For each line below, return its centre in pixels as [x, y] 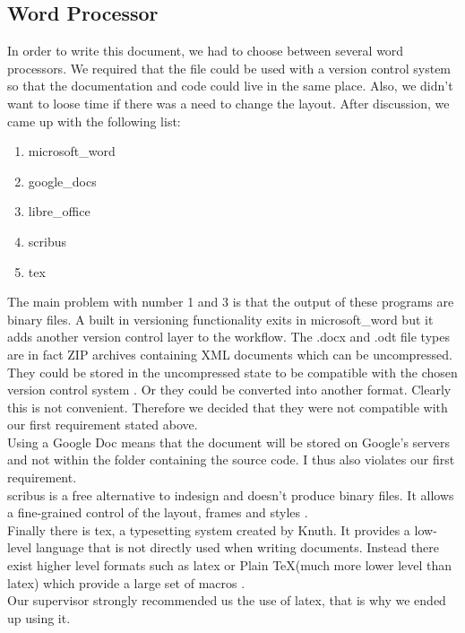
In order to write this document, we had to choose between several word [206, 51]
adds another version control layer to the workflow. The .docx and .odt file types [228, 337]
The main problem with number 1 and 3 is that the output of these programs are [231, 302]
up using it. [39, 617]
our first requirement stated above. [103, 425]
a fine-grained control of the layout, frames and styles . [158, 512]
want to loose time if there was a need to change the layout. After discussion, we [228, 103]
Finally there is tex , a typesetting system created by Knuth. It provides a [209, 529]
